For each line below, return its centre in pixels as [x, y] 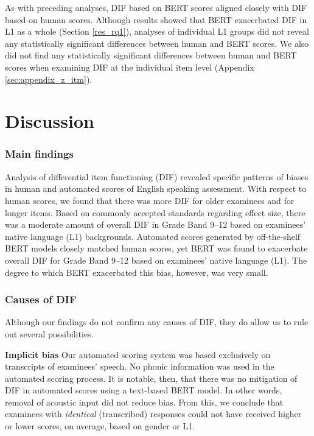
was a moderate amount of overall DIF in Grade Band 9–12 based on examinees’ [155, 224]
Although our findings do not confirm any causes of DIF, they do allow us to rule [157, 322]
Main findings [39, 154]
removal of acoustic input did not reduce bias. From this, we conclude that [144, 402]
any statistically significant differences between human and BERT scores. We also [157, 43]
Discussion [50, 121]
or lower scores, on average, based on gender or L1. [100, 426]
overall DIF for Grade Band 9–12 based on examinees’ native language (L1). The [156, 260]
